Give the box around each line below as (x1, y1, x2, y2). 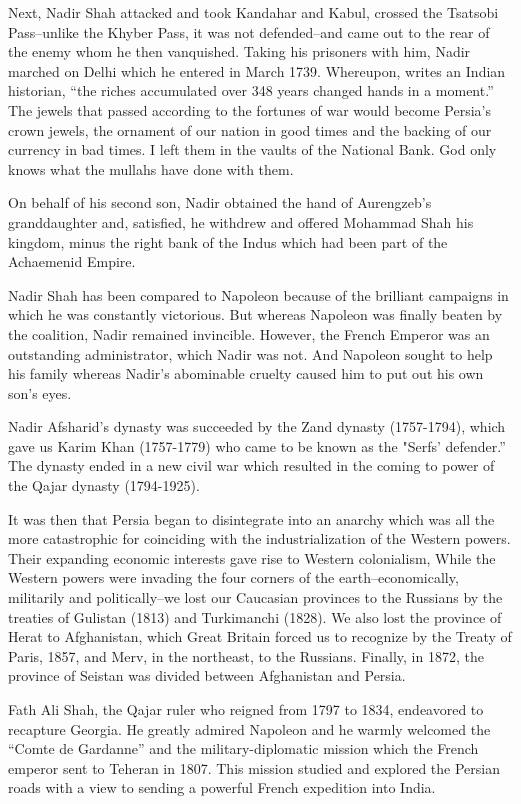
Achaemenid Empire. (8, 251, 136, 272)
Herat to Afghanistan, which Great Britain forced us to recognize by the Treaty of (8, 626, 512, 647)
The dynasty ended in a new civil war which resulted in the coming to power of (8, 455, 495, 476)
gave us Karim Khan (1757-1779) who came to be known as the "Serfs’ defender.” (8, 435, 506, 456)
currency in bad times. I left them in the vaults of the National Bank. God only (8, 139, 497, 160)
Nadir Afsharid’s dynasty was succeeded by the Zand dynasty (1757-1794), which (8, 416, 506, 437)
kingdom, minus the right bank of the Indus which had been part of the (8, 231, 448, 252)
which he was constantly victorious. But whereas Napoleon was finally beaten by (8, 304, 503, 325)
